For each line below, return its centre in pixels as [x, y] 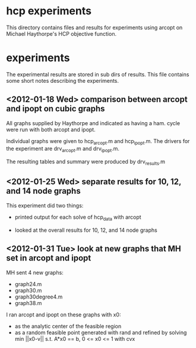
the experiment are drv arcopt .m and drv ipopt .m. [63, 149]
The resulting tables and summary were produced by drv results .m [86, 162]
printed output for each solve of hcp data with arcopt [78, 218]
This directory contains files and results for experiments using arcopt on [94, 27]
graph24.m [28, 284]
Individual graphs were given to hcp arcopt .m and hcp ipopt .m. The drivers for [98, 142]
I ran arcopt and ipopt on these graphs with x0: [64, 315]
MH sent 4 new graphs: [35, 272]
